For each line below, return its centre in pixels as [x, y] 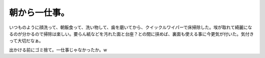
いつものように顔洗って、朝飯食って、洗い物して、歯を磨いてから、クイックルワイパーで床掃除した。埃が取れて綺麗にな [131, 27]
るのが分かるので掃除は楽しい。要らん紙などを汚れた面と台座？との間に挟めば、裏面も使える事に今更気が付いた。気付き [132, 34]
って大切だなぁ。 [26, 41]
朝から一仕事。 [39, 13]
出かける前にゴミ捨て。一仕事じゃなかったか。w [58, 50]
